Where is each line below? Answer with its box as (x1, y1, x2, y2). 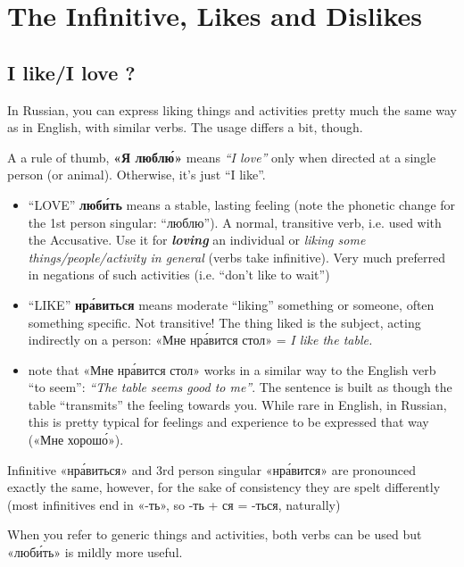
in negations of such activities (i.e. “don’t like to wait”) (28, 265, 330, 284)
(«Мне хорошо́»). (28, 430, 124, 449)
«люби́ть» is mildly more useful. (7, 543, 183, 562)
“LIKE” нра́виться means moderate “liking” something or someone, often (28, 295, 435, 313)
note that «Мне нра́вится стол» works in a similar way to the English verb (28, 360, 436, 379)
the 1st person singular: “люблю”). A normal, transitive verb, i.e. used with (28, 213, 442, 231)
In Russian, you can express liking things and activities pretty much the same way (7, 100, 457, 119)
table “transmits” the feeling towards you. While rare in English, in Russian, (28, 395, 447, 413)
